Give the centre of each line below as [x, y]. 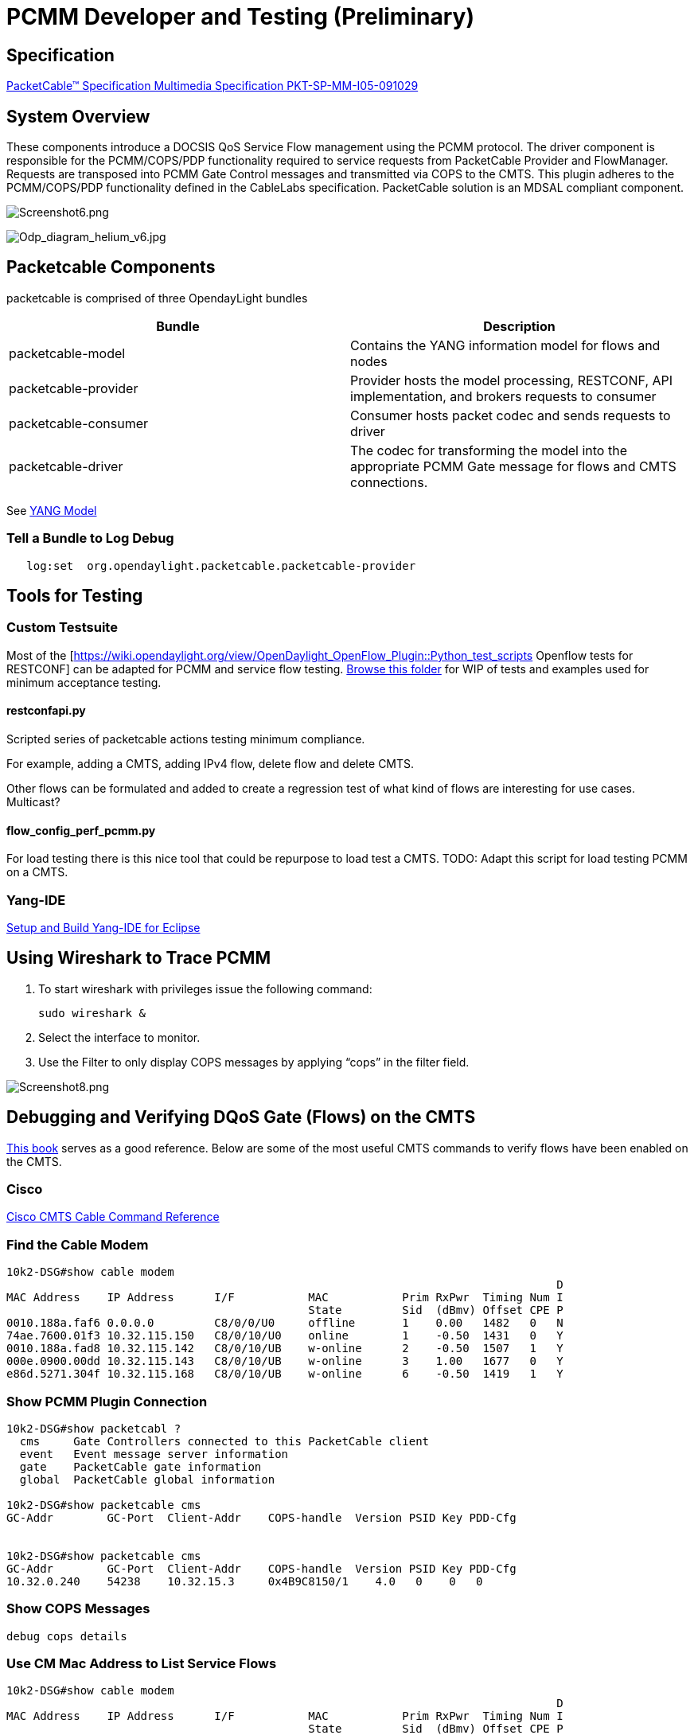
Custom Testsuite [62, 628]
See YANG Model [52, 510]
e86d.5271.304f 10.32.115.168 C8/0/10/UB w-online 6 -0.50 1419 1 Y [285, 1374]
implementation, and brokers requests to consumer [503, 396]
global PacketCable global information [147, 1479]
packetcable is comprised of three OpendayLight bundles [157, 298]
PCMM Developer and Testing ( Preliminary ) [240, 17]
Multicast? [33, 802]
